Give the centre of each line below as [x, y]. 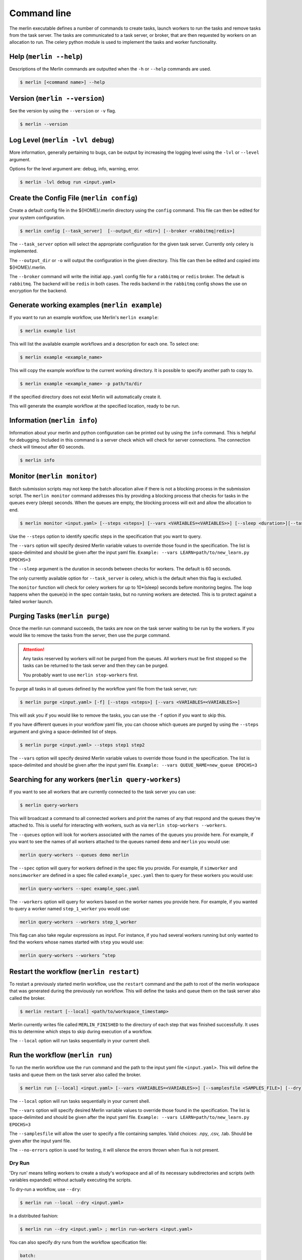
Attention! [34, 649]
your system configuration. [37, 217]
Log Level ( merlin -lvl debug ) [62, 140]
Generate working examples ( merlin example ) [86, 305]
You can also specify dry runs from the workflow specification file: [78, 1242]
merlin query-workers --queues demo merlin [74, 855]
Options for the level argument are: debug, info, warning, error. [74, 168]
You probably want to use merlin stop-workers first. [81, 675]
